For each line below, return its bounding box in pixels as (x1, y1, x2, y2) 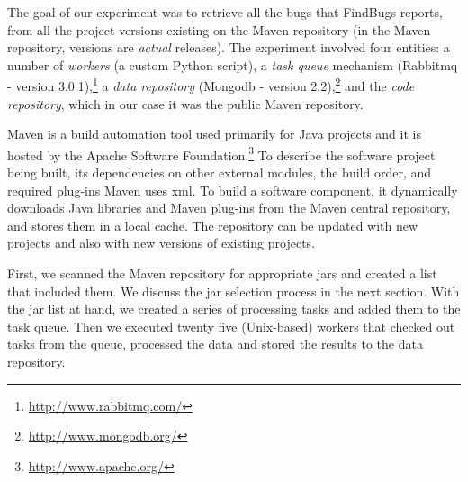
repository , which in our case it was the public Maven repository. (7, 94, 364, 113)
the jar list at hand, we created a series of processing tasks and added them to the (7, 299, 461, 318)
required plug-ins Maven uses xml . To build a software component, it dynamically (7, 180, 458, 199)
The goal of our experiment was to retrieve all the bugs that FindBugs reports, (7, 3, 443, 21)
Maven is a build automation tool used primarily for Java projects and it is (7, 124, 421, 143)
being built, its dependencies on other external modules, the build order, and (7, 163, 432, 182)
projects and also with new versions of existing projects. (7, 233, 316, 252)
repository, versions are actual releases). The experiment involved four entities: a (7, 38, 450, 57)
